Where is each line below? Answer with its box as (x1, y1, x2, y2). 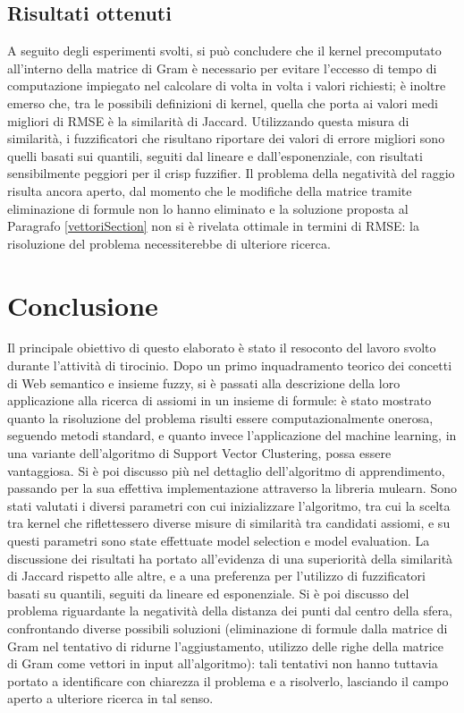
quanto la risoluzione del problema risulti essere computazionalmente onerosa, (7, 408, 434, 427)
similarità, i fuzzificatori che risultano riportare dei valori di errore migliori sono (7, 129, 445, 148)
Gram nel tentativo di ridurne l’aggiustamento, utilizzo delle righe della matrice (7, 636, 444, 655)
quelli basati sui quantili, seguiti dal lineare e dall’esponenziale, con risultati (7, 146, 423, 165)
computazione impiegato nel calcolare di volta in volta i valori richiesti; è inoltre (7, 76, 446, 95)
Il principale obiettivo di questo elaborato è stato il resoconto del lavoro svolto (7, 338, 436, 357)
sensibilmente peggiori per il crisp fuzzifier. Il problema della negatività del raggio (7, 164, 455, 182)
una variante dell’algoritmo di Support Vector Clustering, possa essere (7, 444, 392, 463)
